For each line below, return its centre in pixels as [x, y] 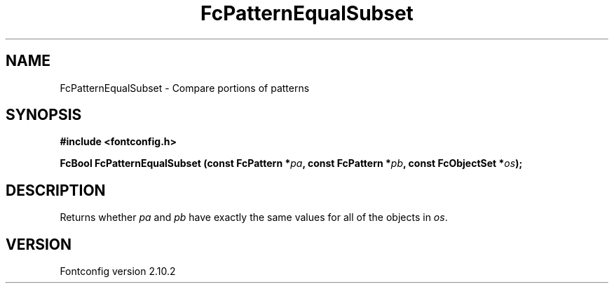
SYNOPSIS [44, 115]
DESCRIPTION [56, 190]
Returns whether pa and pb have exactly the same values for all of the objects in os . [254, 217]
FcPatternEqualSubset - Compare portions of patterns [185, 88]
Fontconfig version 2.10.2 [118, 271]
